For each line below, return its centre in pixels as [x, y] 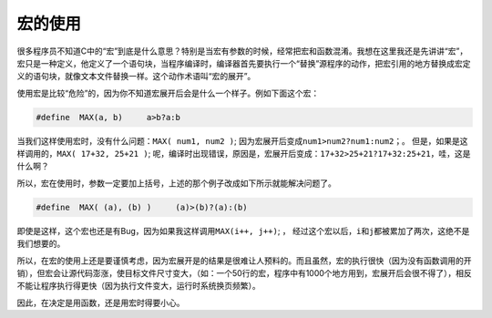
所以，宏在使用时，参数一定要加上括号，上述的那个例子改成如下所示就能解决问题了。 [176, 183]
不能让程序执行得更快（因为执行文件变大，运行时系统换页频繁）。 [138, 286]
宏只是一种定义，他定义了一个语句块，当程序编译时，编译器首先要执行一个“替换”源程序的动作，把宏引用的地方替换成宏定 [244, 63]
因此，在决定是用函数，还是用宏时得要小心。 [101, 303]
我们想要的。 [41, 244]
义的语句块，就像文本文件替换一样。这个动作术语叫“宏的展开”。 [136, 77]
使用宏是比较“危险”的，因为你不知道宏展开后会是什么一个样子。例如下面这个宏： [168, 93]
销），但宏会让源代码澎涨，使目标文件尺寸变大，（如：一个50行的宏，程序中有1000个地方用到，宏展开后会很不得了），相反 [245, 273]
